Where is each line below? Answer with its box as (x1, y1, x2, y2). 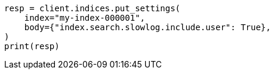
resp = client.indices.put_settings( (4, 4, 181, 13)
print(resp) (4, 41, 60, 51)
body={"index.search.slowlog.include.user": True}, (24, 22, 271, 32)
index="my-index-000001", (24, 13, 146, 22)
